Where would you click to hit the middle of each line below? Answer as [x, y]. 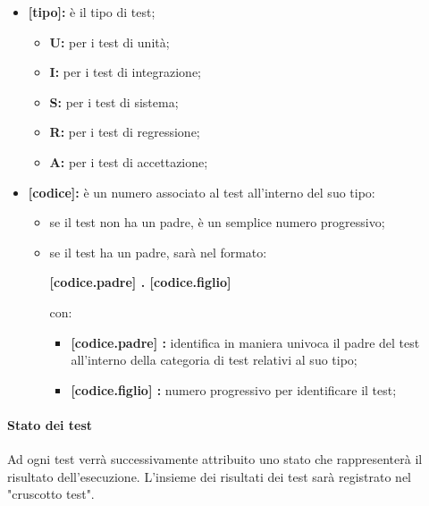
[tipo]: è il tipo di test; [92, 12]
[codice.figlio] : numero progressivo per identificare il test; [234, 389]
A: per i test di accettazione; [129, 161]
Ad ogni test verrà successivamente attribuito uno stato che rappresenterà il [215, 459]
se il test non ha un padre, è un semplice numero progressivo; [217, 222]
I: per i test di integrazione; [125, 72]
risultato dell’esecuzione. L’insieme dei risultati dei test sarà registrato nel [210, 476]
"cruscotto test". [51, 494]
